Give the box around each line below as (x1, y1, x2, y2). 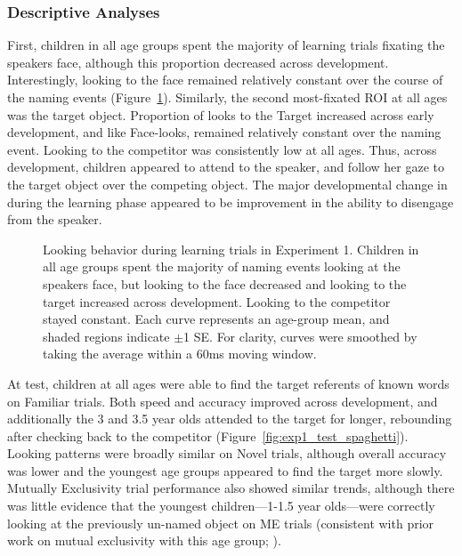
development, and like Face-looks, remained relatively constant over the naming (7, 123, 442, 141)
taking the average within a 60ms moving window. (43, 344, 317, 363)
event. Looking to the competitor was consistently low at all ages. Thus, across (7, 140, 437, 158)
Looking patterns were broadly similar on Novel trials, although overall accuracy (7, 444, 447, 463)
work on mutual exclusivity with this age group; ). (7, 531, 281, 550)
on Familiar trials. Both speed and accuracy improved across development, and (7, 391, 438, 410)
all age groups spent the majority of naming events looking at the (43, 257, 401, 276)
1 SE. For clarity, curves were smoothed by (183, 326, 417, 345)
